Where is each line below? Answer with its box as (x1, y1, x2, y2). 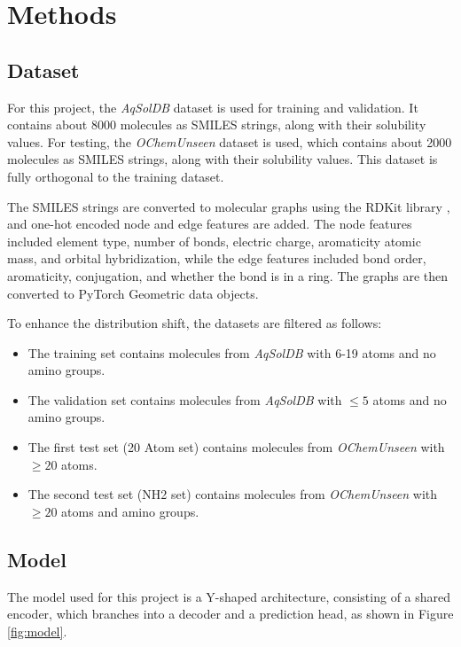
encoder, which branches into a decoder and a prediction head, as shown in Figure (7, 604, 454, 623)
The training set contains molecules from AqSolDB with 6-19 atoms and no (27, 343, 436, 362)
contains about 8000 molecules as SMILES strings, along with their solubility (7, 115, 426, 134)
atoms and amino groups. (61, 502, 199, 520)
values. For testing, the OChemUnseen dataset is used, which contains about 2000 (7, 132, 452, 151)
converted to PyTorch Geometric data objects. (7, 284, 259, 302)
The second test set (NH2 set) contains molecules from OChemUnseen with (27, 485, 438, 503)
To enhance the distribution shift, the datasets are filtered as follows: (7, 314, 382, 332)
